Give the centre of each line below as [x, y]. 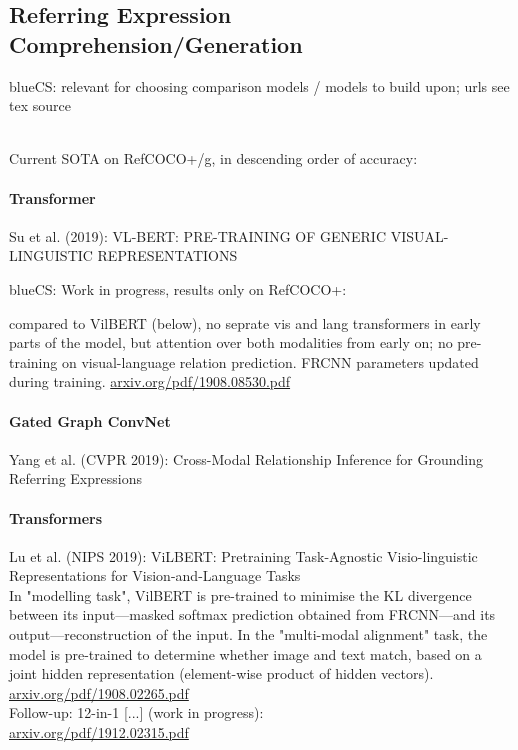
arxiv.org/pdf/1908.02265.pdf [99, 692]
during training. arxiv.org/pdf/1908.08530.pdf [150, 381]
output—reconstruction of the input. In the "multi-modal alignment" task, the [248, 634]
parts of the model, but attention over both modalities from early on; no [231, 342]
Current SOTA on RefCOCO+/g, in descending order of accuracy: [213, 158]
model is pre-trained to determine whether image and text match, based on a [245, 653]
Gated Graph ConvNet [90, 420]
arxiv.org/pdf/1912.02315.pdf [99, 732]
